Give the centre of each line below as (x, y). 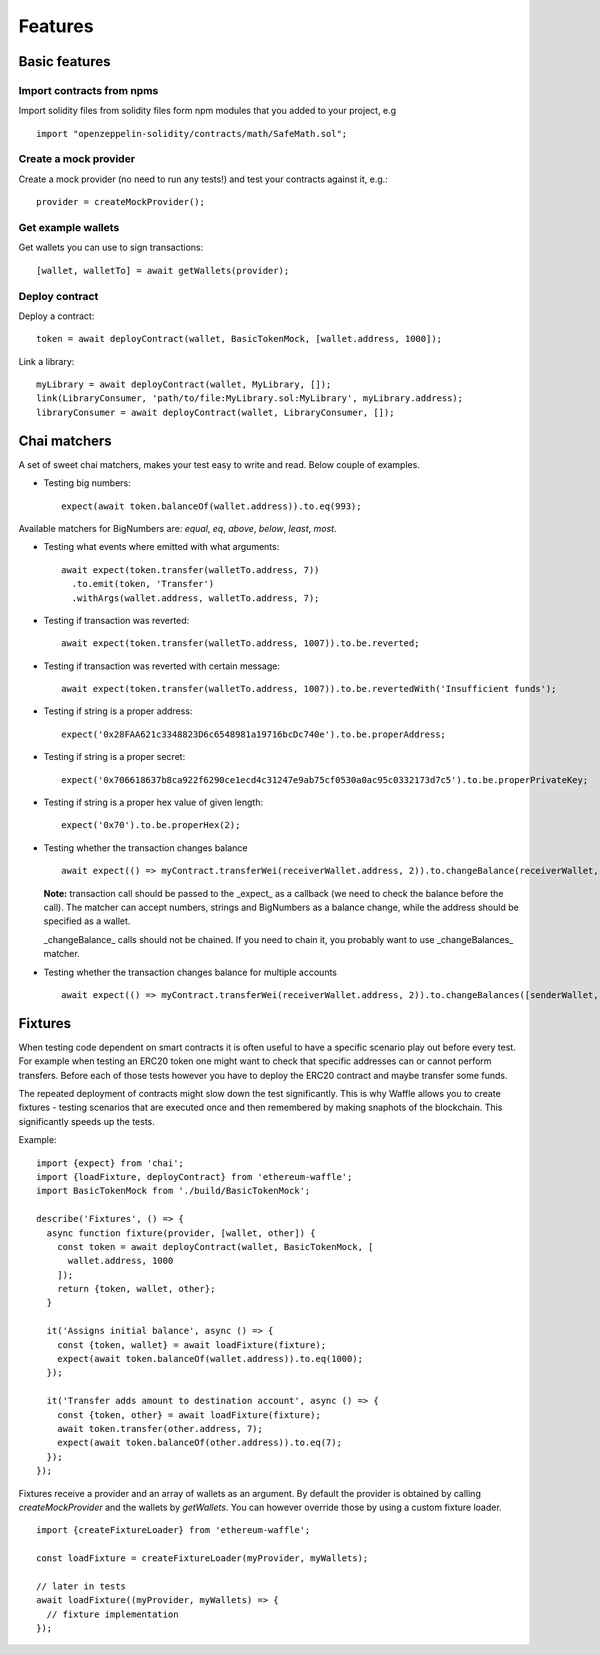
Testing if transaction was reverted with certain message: (161, 666)
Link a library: (46, 361)
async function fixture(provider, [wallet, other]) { (181, 1233)
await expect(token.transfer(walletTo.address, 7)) (190, 569)
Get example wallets (69, 227)
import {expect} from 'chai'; (110, 1163)
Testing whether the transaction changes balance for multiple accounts (190, 972)
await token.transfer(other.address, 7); (160, 1428)
